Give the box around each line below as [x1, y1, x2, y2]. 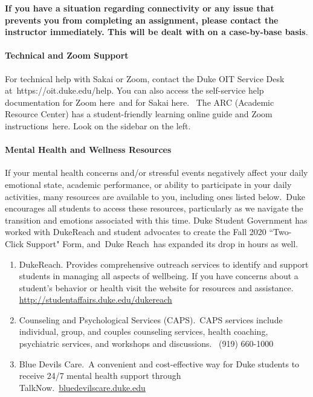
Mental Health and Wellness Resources [5, 143, 172, 156]
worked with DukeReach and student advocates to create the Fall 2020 [5, 225, 266, 238]
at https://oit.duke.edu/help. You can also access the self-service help [5, 84, 264, 97]
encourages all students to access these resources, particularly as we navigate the [5, 202, 303, 215]
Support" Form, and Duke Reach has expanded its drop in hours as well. [26, 237, 298, 250]
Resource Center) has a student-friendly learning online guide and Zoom [5, 108, 273, 120]
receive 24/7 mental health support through [19, 369, 181, 382]
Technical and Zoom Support [5, 49, 129, 62]
